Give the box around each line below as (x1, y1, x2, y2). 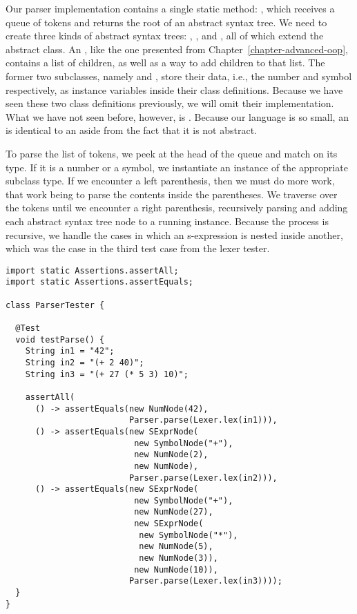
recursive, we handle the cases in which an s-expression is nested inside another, (6, 227, 343, 242)
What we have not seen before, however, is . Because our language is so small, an (6, 109, 349, 124)
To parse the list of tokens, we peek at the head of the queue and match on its (6, 146, 338, 160)
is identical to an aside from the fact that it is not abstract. (6, 123, 257, 137)
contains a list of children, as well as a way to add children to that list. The (6, 55, 325, 70)
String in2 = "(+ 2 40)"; (25, 357, 144, 367)
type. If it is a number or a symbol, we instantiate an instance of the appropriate (6, 160, 348, 174)
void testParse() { (15, 334, 105, 345)
